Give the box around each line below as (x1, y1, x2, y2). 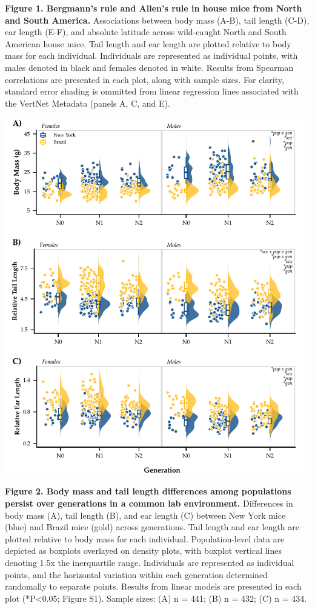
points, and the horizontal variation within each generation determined (5, 568, 268, 581)
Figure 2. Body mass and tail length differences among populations (5, 485, 291, 498)
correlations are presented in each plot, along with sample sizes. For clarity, (5, 73, 284, 85)
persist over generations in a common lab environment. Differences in (5, 497, 293, 509)
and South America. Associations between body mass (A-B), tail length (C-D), (5, 13, 310, 26)
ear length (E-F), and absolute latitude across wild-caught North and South (5, 25, 287, 38)
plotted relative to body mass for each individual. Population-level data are (5, 532, 285, 545)
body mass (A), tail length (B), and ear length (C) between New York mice (5, 508, 286, 521)
